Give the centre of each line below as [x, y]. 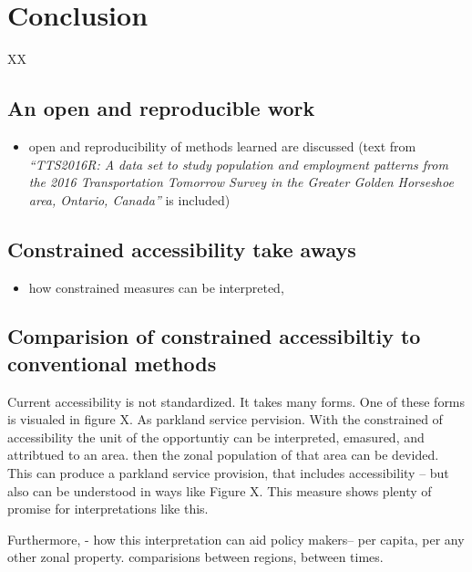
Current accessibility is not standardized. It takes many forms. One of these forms [236, 401]
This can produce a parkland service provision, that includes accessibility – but [228, 473]
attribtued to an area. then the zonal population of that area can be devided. [223, 455]
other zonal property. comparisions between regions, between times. [195, 557]
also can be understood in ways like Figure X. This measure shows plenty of [220, 490]
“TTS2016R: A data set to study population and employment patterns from [238, 164]
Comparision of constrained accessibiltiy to [214, 336]
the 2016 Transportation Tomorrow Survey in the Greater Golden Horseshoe [241, 182]
